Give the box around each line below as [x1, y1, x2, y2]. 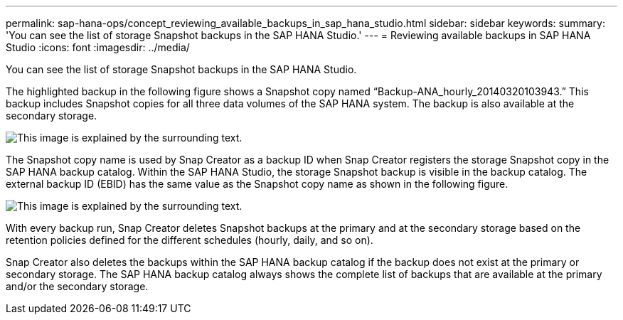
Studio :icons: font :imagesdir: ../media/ [6, 41, 190, 53]
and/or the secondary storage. [6, 280, 149, 292]
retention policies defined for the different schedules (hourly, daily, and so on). [6, 234, 373, 246]
